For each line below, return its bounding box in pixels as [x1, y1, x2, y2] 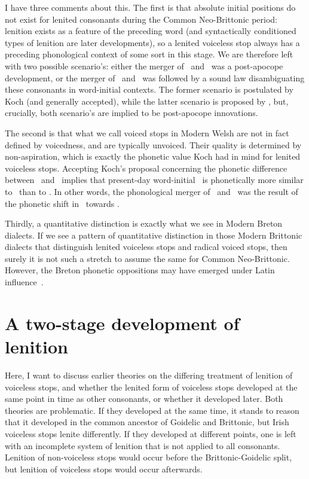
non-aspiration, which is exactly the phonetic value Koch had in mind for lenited [5, 150, 301, 163]
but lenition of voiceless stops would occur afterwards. [5, 462, 203, 475]
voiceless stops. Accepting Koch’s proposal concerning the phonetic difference [5, 161, 287, 174]
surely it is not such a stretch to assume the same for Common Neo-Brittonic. [5, 252, 290, 264]
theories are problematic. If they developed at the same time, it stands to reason [5, 404, 299, 416]
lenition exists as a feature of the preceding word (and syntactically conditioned [5, 25, 296, 37]
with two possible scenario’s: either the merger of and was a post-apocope [5, 59, 283, 72]
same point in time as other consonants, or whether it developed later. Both [5, 392, 283, 405]
